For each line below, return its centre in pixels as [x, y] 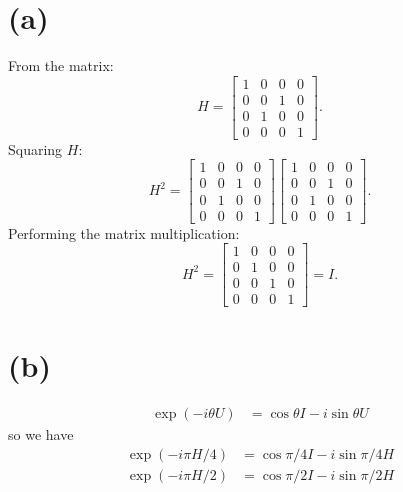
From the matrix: [61, 65]
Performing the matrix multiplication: [124, 232]
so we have [41, 434]
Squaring [35, 148]
